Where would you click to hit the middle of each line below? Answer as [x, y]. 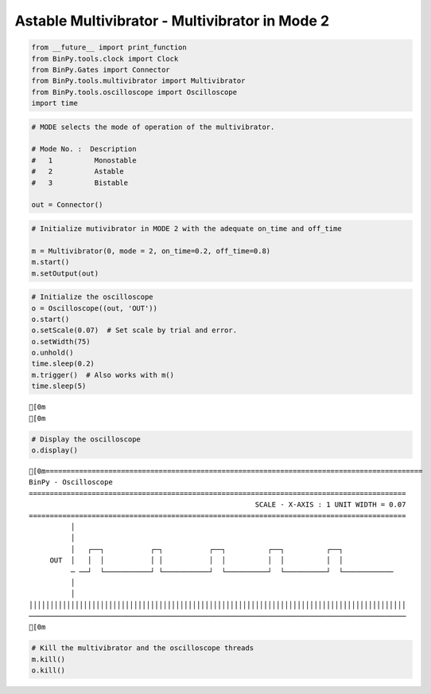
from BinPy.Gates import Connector [101, 69]
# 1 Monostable [84, 160]
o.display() [55, 450]
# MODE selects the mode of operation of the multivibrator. [153, 127]
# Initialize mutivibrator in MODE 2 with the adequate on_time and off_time [186, 228]
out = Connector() [67, 205]
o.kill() [49, 670]
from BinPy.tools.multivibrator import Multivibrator [138, 81]
